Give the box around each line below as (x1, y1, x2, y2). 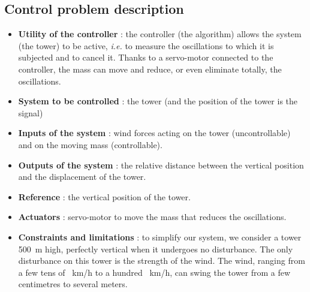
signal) (18, 106, 43, 119)
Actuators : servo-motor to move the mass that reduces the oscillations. (18, 210, 287, 223)
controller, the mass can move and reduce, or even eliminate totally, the (18, 62, 282, 75)
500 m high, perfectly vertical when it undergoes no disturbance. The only (18, 242, 293, 255)
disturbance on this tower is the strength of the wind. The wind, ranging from (18, 254, 305, 267)
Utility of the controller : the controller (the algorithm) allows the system (18, 28, 302, 40)
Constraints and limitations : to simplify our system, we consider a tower (18, 230, 302, 243)
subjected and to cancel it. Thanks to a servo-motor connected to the (18, 51, 273, 64)
